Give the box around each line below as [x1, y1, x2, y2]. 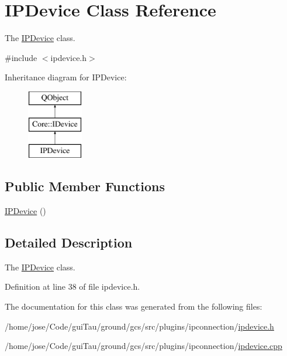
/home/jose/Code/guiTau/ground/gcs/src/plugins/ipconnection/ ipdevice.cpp [5, 340, 282, 352]
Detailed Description [5, 233, 133, 252]
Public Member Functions [5, 177, 165, 195]
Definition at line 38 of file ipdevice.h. [5, 280, 140, 293]
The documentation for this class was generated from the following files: [5, 300, 262, 313]
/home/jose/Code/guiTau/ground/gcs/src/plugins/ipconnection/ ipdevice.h [5, 320, 274, 332]
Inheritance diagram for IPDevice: [5, 71, 127, 83]
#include [5, 51, 37, 63]
